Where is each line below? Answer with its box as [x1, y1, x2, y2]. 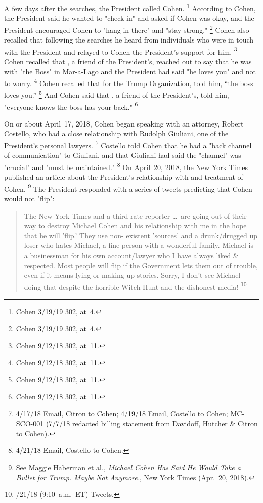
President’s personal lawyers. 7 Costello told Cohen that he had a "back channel [4, 139, 252, 150]
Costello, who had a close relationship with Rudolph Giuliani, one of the [4, 128, 229, 139]
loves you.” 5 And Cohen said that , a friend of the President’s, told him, [4, 88, 229, 100]
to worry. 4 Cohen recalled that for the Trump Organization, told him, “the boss [4, 76, 253, 88]
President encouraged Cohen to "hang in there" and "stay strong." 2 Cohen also [4, 23, 249, 35]
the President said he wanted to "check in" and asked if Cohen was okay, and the [4, 13, 254, 23]
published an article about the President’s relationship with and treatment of [4, 172, 243, 182]
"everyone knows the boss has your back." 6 [4, 100, 138, 112]
